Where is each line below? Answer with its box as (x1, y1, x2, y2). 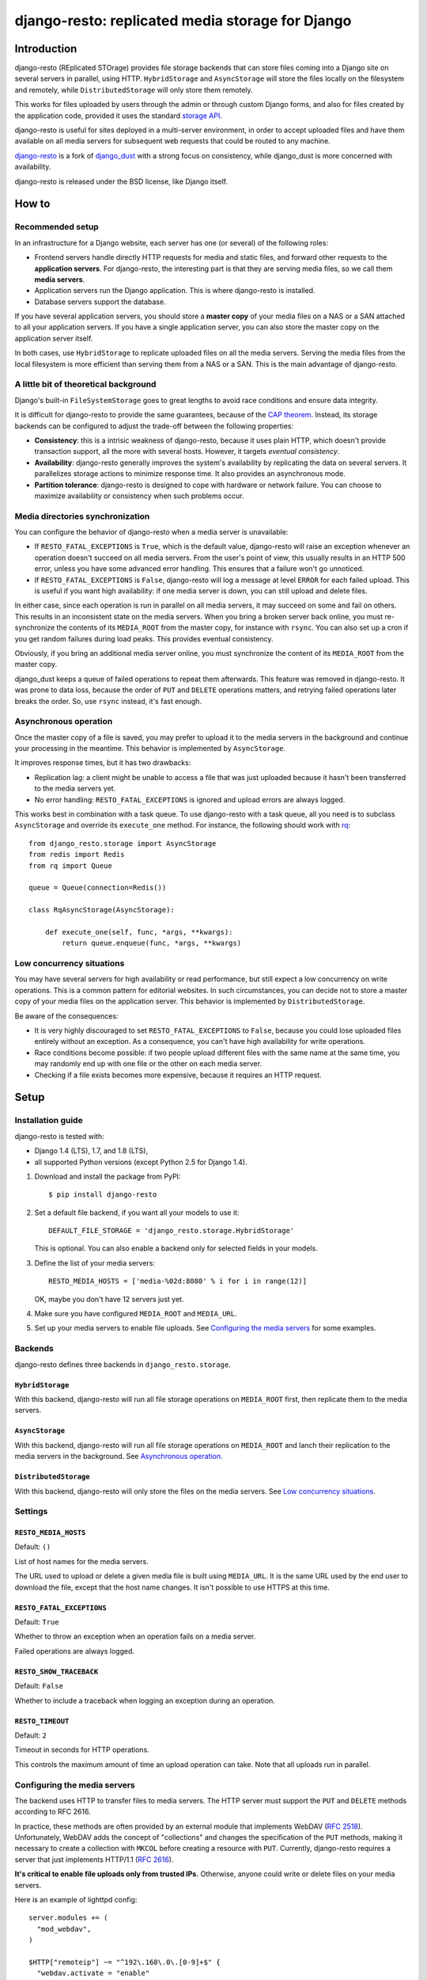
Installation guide (14, 1115, 83, 1126)
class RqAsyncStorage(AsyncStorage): (28, 905, 176, 915)
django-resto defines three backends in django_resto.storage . (14, 1359, 231, 1369)
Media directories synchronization (14, 511, 150, 522)
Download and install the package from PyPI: (34, 1171, 181, 1181)
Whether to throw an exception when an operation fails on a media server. (14, 1632, 256, 1641)
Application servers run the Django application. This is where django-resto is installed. (34, 286, 316, 295)
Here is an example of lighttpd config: (14, 1895, 138, 1905)
